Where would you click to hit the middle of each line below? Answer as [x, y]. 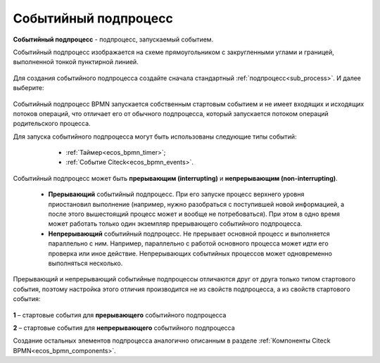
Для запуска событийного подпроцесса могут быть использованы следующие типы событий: [155, 136]
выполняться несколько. [85, 263]
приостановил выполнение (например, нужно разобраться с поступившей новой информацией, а [196, 204]
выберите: [29, 88]
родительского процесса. [52, 124]
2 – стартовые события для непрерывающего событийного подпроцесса [124, 328]
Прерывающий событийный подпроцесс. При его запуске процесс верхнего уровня [176, 194]
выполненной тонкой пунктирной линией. [76, 62]
